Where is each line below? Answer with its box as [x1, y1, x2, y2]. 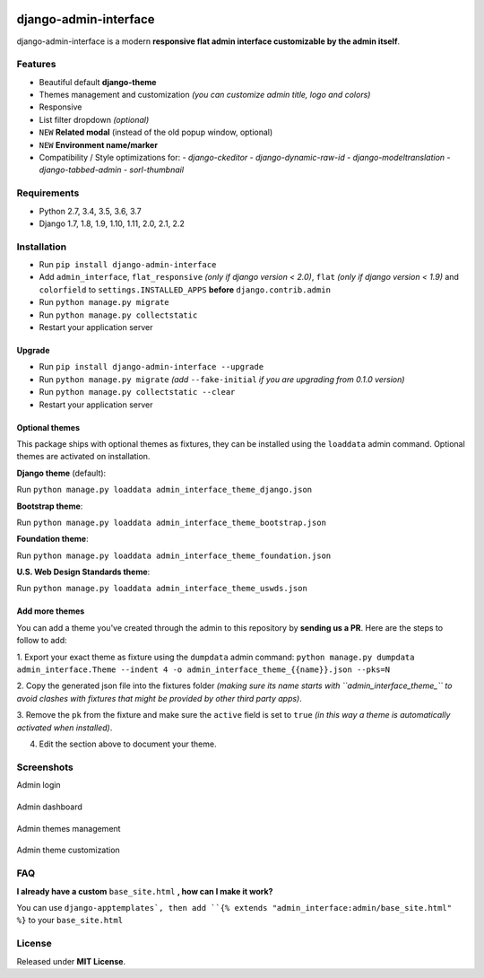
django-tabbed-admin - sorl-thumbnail [39, 164, 184, 175]
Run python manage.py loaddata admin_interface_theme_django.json [16, 485, 313, 495]
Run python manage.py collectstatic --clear [39, 387, 236, 397]
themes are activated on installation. [16, 451, 151, 462]
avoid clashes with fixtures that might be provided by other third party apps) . [16, 693, 302, 703]
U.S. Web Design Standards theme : [16, 566, 151, 578]
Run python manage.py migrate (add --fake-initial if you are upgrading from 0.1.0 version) [39, 373, 405, 385]
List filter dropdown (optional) [39, 114, 150, 125]
